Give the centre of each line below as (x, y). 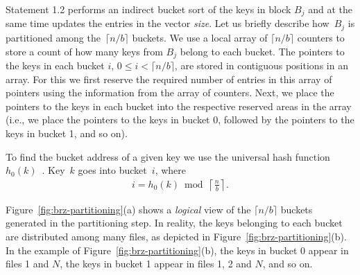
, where (171, 170)
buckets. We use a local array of (200, 37)
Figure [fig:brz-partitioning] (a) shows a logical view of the (128, 209)
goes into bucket (112, 170)
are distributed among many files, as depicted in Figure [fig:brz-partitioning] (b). (176, 236)
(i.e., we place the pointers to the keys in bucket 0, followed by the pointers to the (180, 119)
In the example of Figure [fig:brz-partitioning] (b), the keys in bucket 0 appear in (177, 250)
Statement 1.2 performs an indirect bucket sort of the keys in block (148, 9)
